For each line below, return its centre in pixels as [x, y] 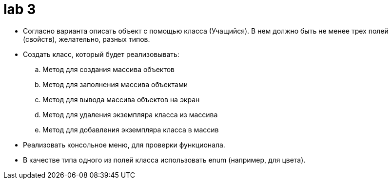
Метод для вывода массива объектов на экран [121, 99]
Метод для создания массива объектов [109, 69]
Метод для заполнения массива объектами [115, 84]
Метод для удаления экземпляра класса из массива [130, 114]
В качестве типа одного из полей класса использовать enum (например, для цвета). [164, 160]
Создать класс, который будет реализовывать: [101, 54]
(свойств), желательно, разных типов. [87, 39]
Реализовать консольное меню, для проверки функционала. [124, 145]
